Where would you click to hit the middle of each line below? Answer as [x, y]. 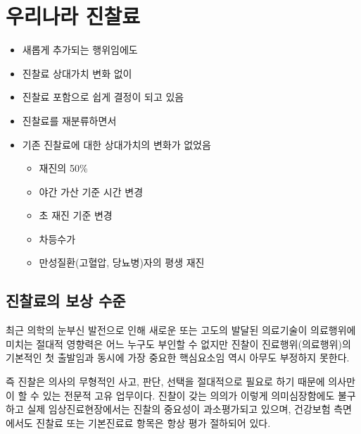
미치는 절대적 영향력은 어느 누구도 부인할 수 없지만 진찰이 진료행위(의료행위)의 [178, 343]
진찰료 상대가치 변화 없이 [77, 73]
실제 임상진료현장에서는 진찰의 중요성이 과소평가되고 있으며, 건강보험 [179, 409]
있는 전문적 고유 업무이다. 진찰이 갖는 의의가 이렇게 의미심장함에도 [189, 395]
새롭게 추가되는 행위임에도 [80, 50]
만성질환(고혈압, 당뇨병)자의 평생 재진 [122, 262]
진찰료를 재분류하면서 [69, 120]
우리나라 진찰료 [73, 16]
